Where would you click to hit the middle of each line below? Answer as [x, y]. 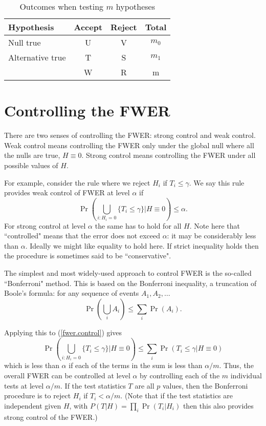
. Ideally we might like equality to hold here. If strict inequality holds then [142, 245]
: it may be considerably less [212, 236]
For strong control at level [45, 225]
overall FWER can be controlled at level [67, 376]
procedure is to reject [38, 395]
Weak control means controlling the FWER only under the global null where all [129, 145]
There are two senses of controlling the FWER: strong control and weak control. [130, 135]
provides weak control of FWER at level [67, 192]
